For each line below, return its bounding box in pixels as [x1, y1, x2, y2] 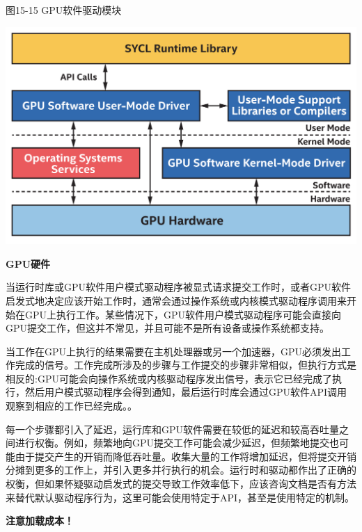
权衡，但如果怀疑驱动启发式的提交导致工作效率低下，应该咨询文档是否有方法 [6, 476, 356, 491]
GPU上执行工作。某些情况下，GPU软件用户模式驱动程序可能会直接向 [24, 307, 342, 321]
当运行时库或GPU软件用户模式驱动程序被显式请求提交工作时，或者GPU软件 [6, 280, 352, 294]
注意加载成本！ [6, 513, 74, 528]
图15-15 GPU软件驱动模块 [6, 3, 122, 17]
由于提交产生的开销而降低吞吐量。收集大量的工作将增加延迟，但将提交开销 [15, 449, 356, 463]
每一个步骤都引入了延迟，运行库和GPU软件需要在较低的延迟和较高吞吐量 [6, 421, 340, 436]
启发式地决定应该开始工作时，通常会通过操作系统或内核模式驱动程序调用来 [6, 293, 347, 307]
